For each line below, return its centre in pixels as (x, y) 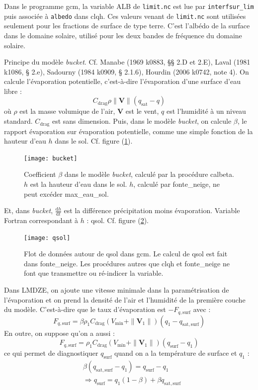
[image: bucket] (51, 158)
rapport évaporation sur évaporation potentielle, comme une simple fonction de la (129, 131)
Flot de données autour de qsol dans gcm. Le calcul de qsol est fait (126, 254)
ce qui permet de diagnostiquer (51, 353)
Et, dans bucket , (29, 210)
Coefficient (40, 174)
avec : (202, 309)
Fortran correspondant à (41, 220)
